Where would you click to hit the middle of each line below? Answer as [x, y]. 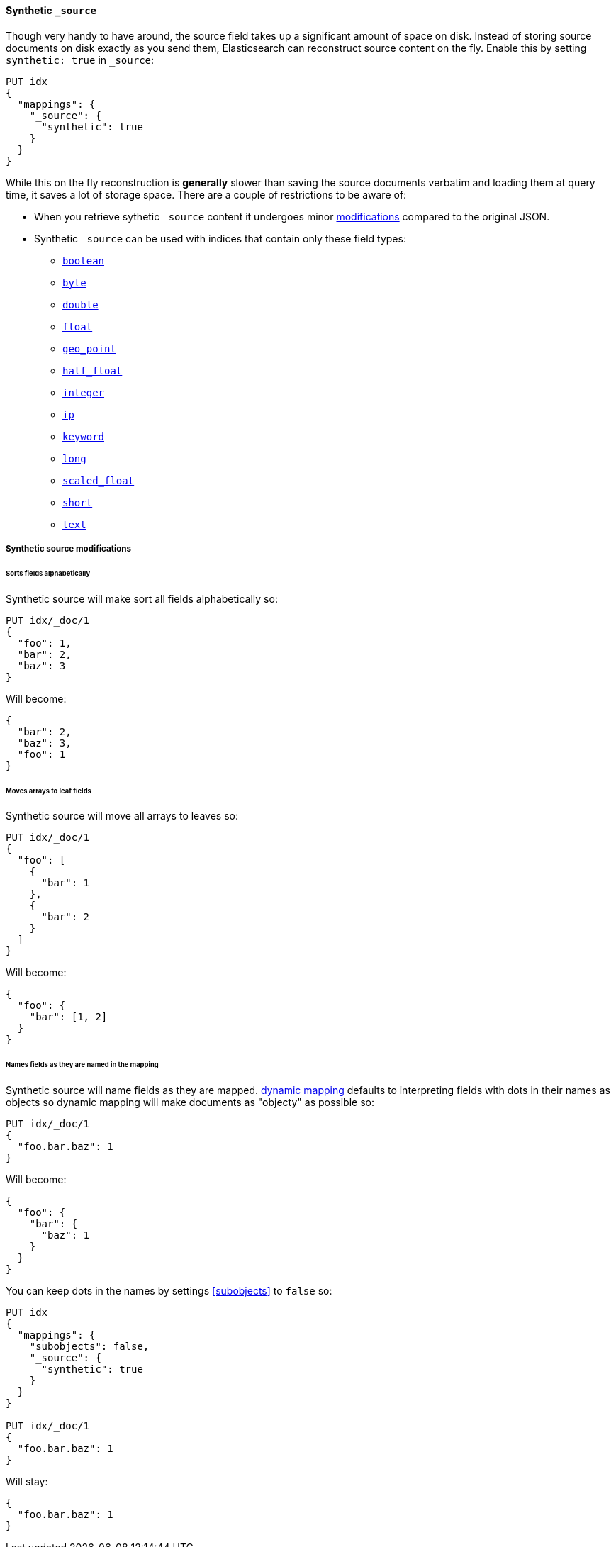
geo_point [89, 348]
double [80, 305]
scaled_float [99, 480]
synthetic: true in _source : [80, 60]
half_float [93, 370]
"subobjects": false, [89, 1347]
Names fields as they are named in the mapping [82, 1065]
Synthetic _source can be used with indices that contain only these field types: [220, 238]
